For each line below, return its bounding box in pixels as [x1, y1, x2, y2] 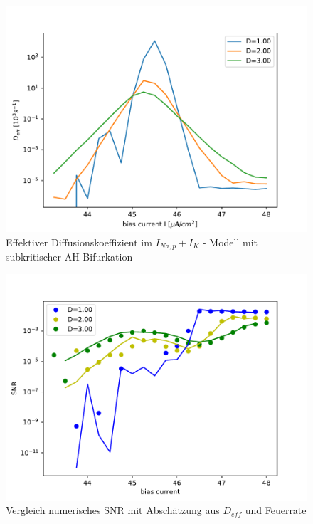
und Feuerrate [245, 503, 307, 518]
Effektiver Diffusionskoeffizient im [6, 234, 152, 249]
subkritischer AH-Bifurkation [6, 249, 133, 264]
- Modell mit [202, 234, 258, 249]
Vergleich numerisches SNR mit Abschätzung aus [6, 503, 220, 518]
